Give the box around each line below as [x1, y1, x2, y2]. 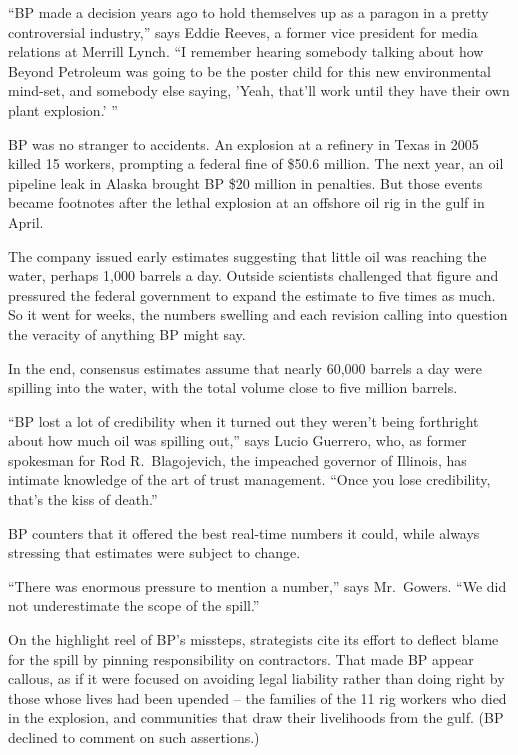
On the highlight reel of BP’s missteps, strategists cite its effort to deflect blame [8, 629, 499, 650]
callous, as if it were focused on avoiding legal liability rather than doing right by [8, 668, 505, 689]
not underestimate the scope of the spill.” [8, 595, 260, 616]
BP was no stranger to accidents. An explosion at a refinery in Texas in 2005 [8, 133, 479, 154]
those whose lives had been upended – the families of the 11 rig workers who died [8, 687, 507, 708]
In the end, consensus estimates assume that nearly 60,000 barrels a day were [8, 357, 482, 378]
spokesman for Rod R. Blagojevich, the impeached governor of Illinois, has [8, 449, 467, 470]
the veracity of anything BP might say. [8, 323, 246, 344]
